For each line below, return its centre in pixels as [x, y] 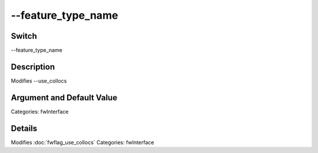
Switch [24, 36]
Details [24, 128]
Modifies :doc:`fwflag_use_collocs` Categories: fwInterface [82, 142]
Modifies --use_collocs [39, 81]
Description [33, 67]
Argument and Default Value [64, 98]
